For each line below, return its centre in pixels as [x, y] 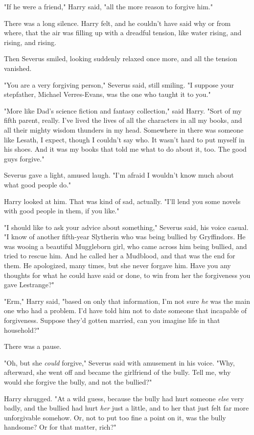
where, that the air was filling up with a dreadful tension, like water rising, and [123, 33]
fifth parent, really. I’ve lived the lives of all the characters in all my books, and [123, 120]
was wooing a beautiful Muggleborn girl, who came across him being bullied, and [126, 246]
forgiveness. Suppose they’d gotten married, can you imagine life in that [112, 320]
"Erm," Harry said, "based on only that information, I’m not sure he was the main [127, 301]
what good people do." [38, 184]
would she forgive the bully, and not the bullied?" [78, 382]
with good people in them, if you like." [62, 211]
